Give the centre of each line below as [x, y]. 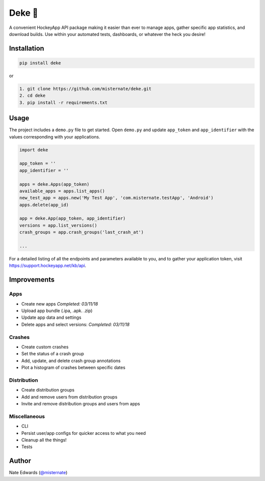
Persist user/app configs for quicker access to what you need [84, 433]
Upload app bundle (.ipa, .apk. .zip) [57, 311]
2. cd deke [32, 96]
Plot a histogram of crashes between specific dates [73, 368]
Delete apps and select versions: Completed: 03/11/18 [76, 324]
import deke [34, 150]
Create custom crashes [45, 347]
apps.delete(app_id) [44, 205]
